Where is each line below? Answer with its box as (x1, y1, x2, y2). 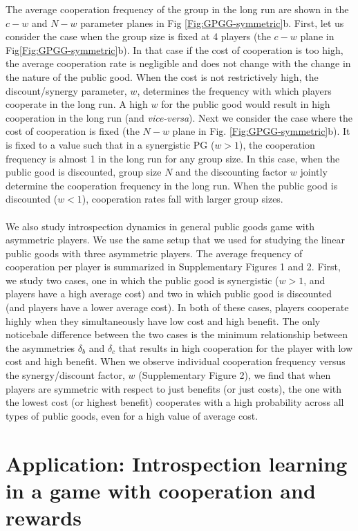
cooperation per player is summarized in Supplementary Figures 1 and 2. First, (6, 259, 341, 274)
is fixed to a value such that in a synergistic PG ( (6, 137, 215, 151)
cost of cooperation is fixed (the (6, 124, 140, 138)
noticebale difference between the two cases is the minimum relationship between (6, 327, 348, 342)
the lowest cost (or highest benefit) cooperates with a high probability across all (6, 395, 344, 409)
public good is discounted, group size (6, 165, 162, 179)
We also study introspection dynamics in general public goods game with (6, 218, 314, 233)
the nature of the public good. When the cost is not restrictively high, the (6, 69, 319, 84)
